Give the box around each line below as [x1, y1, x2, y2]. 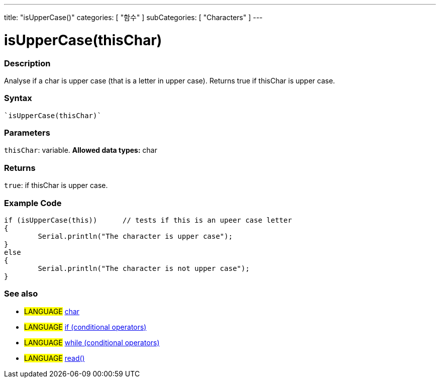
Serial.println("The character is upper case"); [38, 232, 233, 240]
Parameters [4, 128, 50, 138]
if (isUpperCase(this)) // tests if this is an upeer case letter [4, 216, 292, 224]
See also [4, 289, 38, 299]
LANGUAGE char [24, 307, 80, 316]
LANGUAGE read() [24, 353, 85, 362]
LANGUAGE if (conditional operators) [24, 322, 147, 331]
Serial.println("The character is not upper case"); [38, 264, 250, 272]
